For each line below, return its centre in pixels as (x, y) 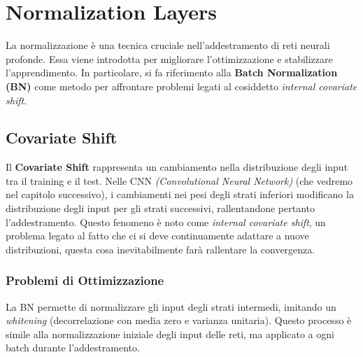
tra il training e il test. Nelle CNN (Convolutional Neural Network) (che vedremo (179, 180)
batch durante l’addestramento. (73, 348)
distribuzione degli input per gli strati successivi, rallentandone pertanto (161, 208)
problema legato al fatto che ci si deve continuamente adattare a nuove (157, 236)
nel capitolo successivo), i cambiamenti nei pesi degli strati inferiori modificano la (180, 194)
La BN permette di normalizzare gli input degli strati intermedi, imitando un (171, 306)
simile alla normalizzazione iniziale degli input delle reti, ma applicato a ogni (170, 334)
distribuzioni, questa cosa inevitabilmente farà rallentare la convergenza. (161, 249)
